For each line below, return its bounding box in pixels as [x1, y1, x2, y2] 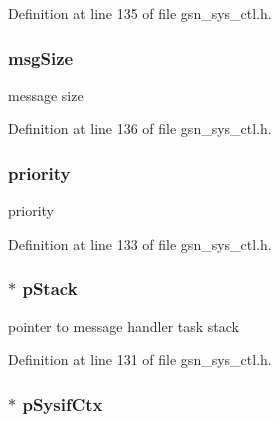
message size [8, 84, 84, 105]
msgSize [8, 45, 74, 70]
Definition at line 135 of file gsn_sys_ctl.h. [8, 3, 272, 23]
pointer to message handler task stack [8, 315, 239, 336]
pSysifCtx [22, 391, 103, 416]
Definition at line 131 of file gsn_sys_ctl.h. [8, 349, 272, 370]
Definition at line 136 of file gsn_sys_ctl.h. [8, 118, 272, 139]
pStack [22, 276, 78, 301]
